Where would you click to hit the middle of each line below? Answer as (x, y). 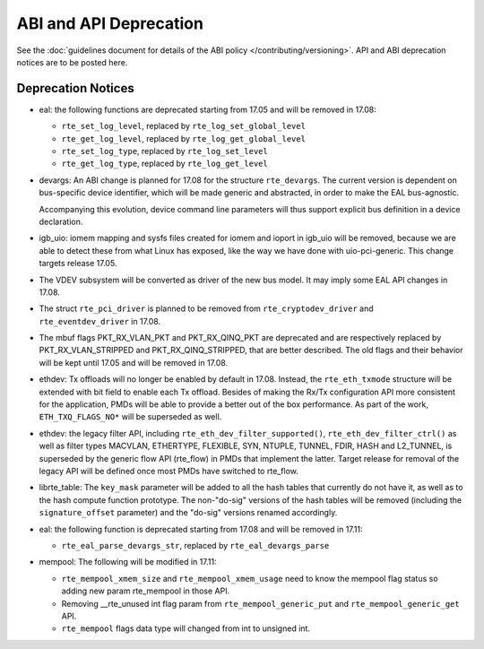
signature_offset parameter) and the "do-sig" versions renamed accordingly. (188, 513)
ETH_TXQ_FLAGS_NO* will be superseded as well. (130, 417)
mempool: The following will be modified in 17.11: (128, 562)
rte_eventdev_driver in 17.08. (100, 321)
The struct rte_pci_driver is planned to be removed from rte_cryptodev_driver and (206, 308)
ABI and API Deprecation (110, 23)
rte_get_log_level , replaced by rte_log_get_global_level (184, 138)
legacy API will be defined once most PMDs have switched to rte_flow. (169, 471)
